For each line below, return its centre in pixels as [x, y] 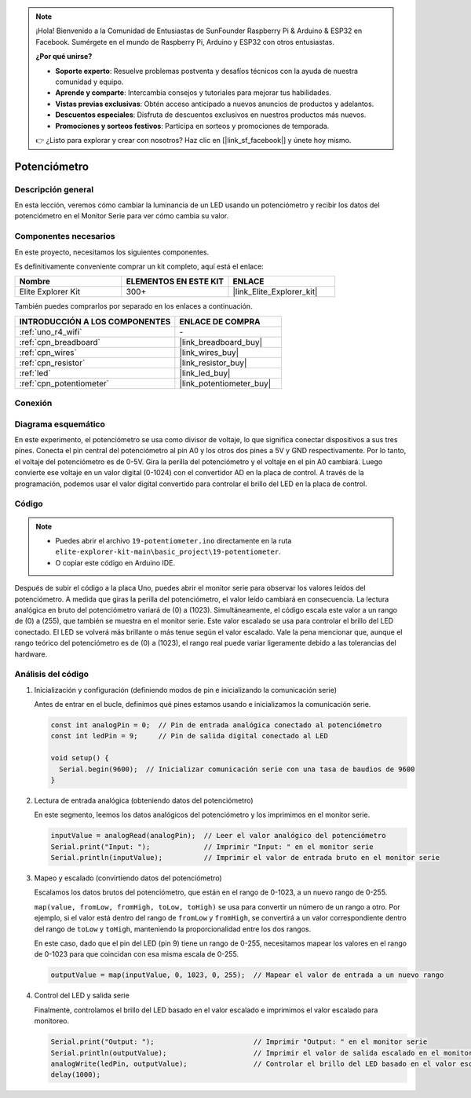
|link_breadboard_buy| [221, 342]
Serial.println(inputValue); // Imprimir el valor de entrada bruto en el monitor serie [245, 858]
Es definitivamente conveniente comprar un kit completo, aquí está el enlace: [139, 266]
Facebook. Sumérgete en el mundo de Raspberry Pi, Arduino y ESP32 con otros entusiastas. [185, 42]
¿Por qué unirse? [64, 57]
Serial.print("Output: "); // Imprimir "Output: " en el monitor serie [239, 1042]
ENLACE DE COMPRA [220, 321]
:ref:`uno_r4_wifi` [51, 331]
